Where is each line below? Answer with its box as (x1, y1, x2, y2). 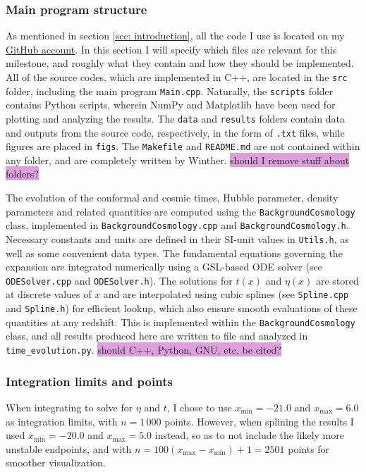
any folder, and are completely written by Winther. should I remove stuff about (6, 152, 350, 167)
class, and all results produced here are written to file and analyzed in (6, 328, 308, 343)
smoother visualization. (6, 455, 106, 470)
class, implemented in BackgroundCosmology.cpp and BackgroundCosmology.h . (6, 218, 349, 232)
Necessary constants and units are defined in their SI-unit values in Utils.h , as (6, 231, 349, 246)
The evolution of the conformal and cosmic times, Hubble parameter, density (6, 190, 338, 205)
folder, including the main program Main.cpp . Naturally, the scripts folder (6, 83, 334, 98)
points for (288, 441, 330, 456)
